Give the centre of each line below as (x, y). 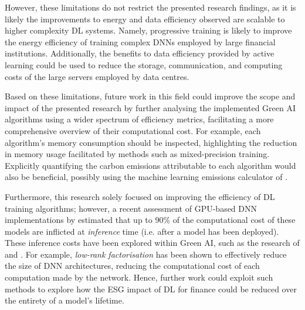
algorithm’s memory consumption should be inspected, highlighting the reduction (151, 142)
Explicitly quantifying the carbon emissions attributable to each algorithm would (150, 165)
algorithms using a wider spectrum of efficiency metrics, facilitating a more (139, 119)
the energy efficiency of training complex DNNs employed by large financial (140, 41)
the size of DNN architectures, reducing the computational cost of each (132, 266)
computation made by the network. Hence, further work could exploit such (139, 277)
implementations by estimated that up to (79, 220)
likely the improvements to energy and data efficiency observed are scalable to (145, 19)
